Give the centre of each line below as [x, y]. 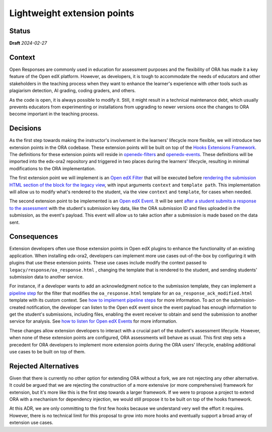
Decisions [25, 128]
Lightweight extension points [72, 13]
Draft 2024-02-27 [28, 43]
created [17, 307]
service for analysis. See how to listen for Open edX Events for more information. [93, 321]
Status [20, 31]
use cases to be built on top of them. [47, 351]
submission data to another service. [47, 276]
